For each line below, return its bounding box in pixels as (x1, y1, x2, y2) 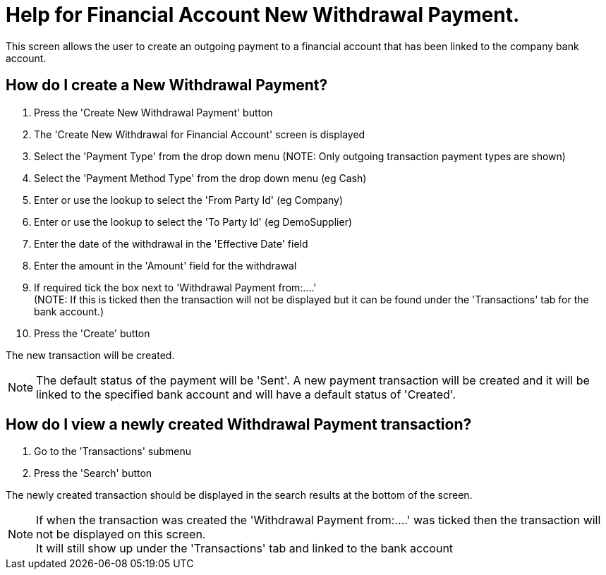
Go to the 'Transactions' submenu (34, 445, 191, 458)
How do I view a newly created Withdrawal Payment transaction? (6, 416, 472, 434)
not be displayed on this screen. (36, 527, 206, 542)
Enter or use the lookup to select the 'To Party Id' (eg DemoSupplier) (34, 215, 353, 228)
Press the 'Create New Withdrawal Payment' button (34, 106, 273, 119)
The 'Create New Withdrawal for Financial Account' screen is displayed (34, 128, 365, 140)
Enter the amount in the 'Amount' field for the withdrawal (34, 259, 297, 272)
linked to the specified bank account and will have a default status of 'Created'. (36, 387, 456, 401)
